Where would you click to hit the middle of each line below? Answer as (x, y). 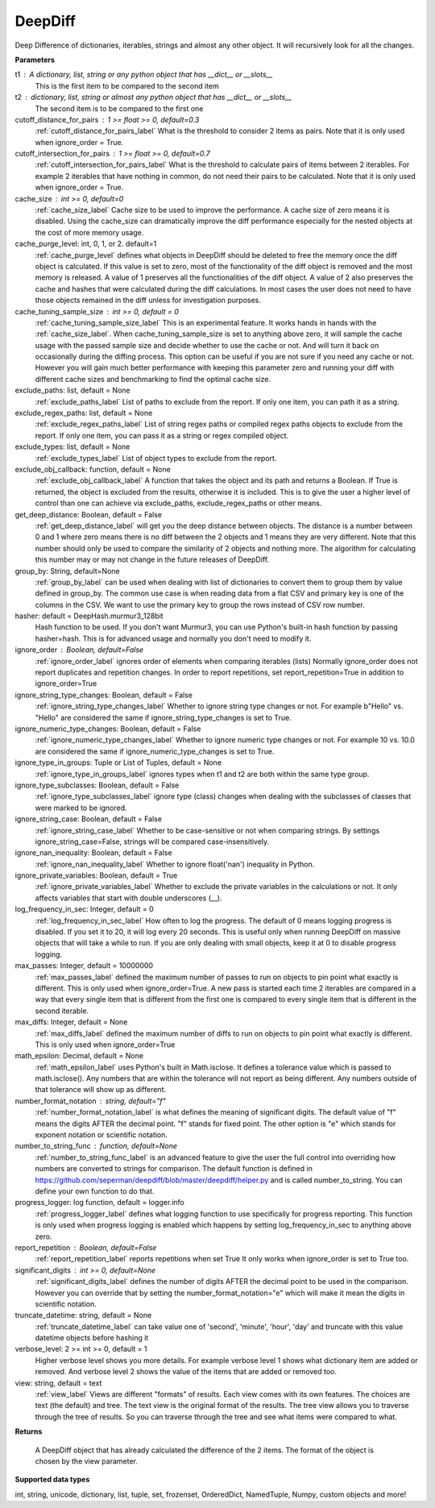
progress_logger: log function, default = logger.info (99, 1203)
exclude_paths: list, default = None (72, 390)
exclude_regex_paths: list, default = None (84, 413)
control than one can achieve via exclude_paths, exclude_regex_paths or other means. (178, 503)
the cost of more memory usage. (89, 232)
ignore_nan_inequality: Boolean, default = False (93, 853)
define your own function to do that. (95, 1191)
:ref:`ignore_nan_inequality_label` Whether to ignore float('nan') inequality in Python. (175, 864)
